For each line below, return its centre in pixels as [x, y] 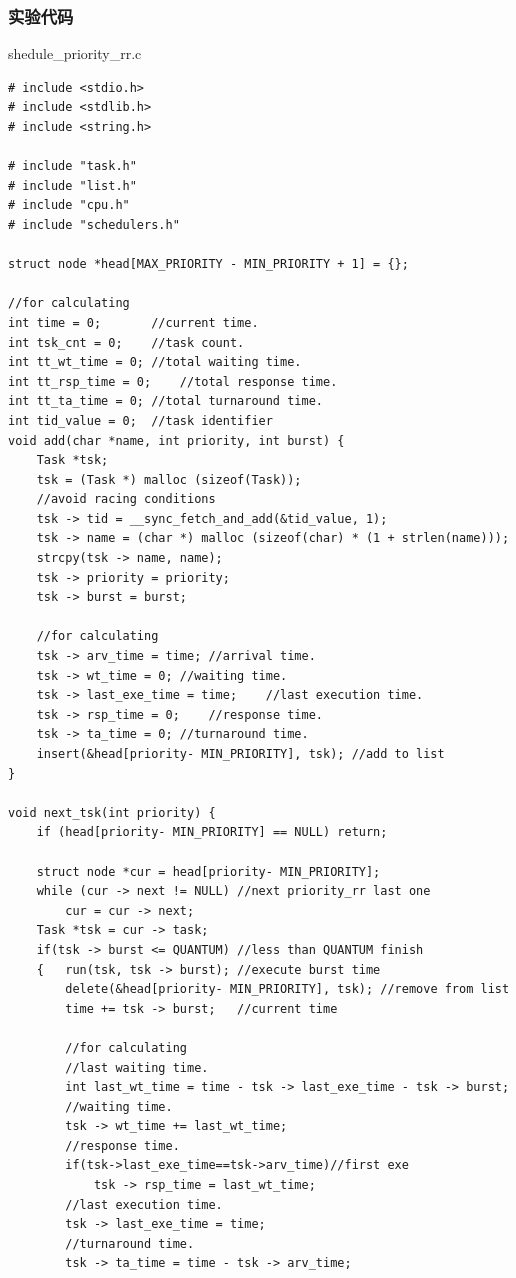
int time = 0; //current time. [133, 322]
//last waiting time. [137, 1067]
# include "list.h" [72, 185]
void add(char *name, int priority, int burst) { [176, 440]
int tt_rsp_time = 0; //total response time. [173, 381]
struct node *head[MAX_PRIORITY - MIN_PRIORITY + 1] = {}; [208, 264]
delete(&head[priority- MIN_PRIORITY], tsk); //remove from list [287, 989]
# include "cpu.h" [69, 205]
